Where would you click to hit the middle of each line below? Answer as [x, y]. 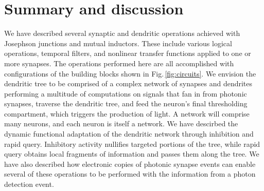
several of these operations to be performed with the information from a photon [130, 174]
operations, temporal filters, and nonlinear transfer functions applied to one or [128, 53]
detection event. [29, 184]
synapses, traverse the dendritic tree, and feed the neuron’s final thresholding [126, 103]
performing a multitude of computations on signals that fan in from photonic [126, 93]
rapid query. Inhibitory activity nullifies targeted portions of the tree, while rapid [132, 144]
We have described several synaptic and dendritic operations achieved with [122, 33]
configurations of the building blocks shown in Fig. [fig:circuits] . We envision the [130, 73]
